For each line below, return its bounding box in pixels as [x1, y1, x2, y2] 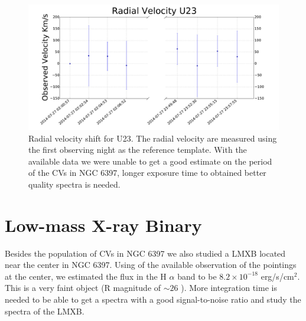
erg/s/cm [261, 270, 294, 282]
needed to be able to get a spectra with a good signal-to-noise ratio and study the [5, 293, 301, 306]
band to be [177, 270, 217, 282]
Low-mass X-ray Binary [5, 212, 202, 237]
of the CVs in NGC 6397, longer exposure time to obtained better [28, 166, 266, 179]
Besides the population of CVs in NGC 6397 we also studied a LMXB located [5, 247, 286, 259]
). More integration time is [181, 281, 277, 294]
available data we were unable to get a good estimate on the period [28, 155, 272, 167]
